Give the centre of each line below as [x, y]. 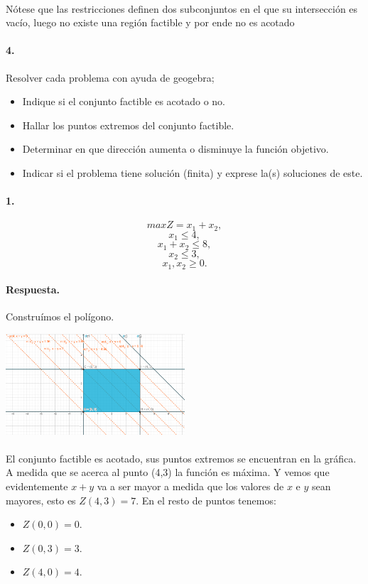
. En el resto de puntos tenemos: [206, 500]
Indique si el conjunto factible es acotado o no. [124, 101]
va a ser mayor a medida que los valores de [190, 486]
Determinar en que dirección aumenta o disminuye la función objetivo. [175, 149]
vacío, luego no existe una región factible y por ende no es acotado [150, 22]
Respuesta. [33, 290]
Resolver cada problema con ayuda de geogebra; [110, 77]
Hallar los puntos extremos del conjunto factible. [128, 125]
